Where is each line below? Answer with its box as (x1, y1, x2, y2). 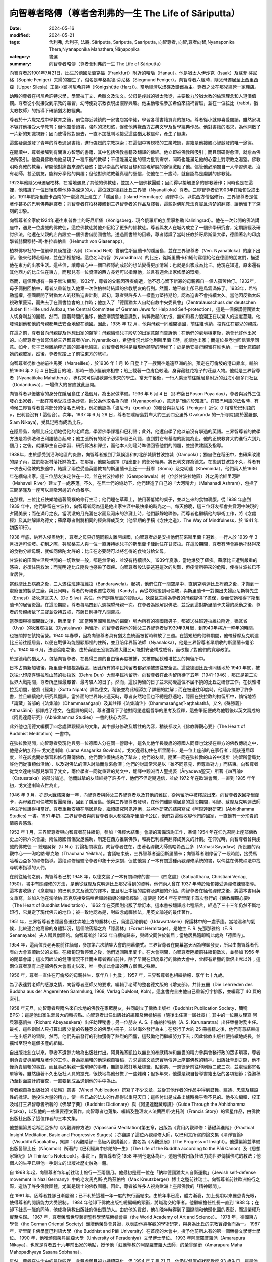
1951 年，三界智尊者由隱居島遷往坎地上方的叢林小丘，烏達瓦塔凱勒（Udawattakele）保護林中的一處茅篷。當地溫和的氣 (9, 918, 255, 924)
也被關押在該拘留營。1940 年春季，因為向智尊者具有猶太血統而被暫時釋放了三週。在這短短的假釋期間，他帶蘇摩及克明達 (9, 632, 259, 638)
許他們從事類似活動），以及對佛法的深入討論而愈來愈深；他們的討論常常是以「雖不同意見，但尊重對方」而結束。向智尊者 (9, 761, 259, 767)
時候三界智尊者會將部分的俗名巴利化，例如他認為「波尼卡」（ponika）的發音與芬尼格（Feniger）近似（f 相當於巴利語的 (9, 405, 256, 411)
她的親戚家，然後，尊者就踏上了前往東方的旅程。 (9, 351, 111, 357)
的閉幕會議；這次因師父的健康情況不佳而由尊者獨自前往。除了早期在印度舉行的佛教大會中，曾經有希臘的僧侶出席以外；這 (9, 956, 261, 962)
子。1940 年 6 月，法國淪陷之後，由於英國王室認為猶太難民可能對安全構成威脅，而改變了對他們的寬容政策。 (9, 646, 234, 652)
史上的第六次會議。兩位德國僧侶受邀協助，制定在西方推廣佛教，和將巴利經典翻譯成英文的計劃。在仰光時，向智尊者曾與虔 (9, 836, 261, 843)
